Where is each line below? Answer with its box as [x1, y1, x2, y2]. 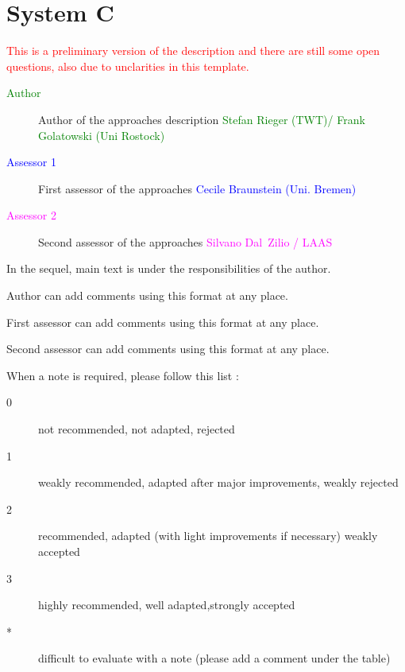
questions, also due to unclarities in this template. [6, 57, 249, 74]
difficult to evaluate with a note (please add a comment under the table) [38, 650, 391, 666]
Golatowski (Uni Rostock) [38, 126, 165, 143]
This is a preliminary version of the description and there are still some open [6, 42, 380, 59]
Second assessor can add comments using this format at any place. [6, 340, 330, 357]
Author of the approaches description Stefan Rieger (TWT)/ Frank [38, 111, 365, 127]
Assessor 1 [6, 153, 56, 170]
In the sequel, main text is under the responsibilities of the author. [6, 260, 331, 277]
